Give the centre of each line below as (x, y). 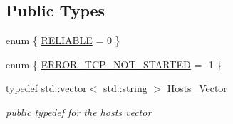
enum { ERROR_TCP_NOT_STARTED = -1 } (114, 64)
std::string (125, 88)
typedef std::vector (46, 88)
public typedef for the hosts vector (79, 112)
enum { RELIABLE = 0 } (63, 40)
